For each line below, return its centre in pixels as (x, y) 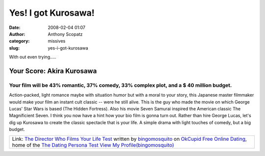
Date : (15, 27)
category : (19, 41)
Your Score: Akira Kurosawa (53, 71)
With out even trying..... (33, 57)
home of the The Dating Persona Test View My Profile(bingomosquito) (93, 145)
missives (57, 41)
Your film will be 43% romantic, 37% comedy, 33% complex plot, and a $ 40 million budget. (120, 85)
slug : (14, 48)
